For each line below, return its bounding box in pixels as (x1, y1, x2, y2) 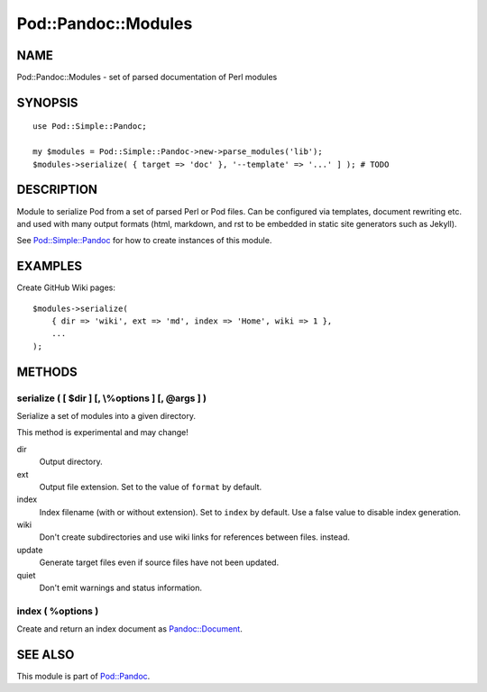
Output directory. (39, 456, 103, 468)
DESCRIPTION (16, 182, 98, 197)
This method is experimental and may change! (16, 427, 189, 438)
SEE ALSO (16, 647, 75, 662)
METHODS (16, 364, 78, 379)
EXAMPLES (16, 259, 83, 274)
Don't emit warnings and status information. (39, 582, 203, 594)
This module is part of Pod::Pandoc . (16, 671, 151, 682)
